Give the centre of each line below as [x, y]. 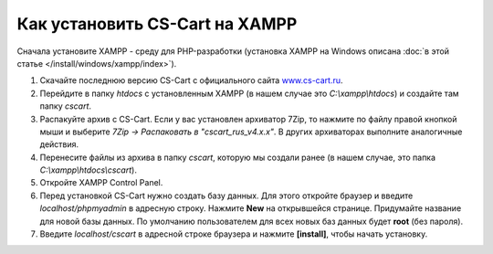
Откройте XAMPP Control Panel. [101, 183]
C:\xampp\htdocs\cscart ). [88, 170]
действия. [59, 144]
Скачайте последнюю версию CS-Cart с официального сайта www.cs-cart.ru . [191, 80]
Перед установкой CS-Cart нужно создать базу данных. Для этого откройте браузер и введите [226, 196]
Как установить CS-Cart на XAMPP [157, 24]
